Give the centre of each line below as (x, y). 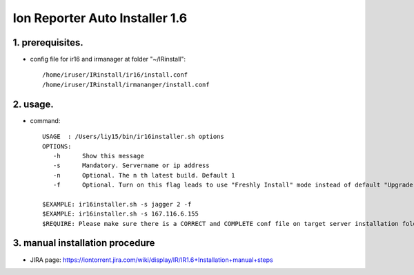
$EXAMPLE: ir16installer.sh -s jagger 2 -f (117, 204)
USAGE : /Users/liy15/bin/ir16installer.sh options (133, 137)
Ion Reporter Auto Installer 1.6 (100, 18)
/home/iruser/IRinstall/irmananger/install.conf (126, 84)
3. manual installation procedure (84, 243)
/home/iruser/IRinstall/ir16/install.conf (115, 75)
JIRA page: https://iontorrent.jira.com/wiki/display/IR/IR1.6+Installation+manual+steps (151, 260)
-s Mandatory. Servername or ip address (131, 165)
